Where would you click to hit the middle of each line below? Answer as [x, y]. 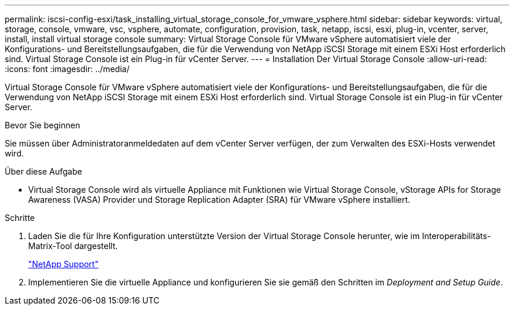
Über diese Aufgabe [43, 171]
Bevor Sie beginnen [43, 125]
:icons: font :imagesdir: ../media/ [67, 69]
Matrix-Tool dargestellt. [73, 246]
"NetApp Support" [63, 264]
